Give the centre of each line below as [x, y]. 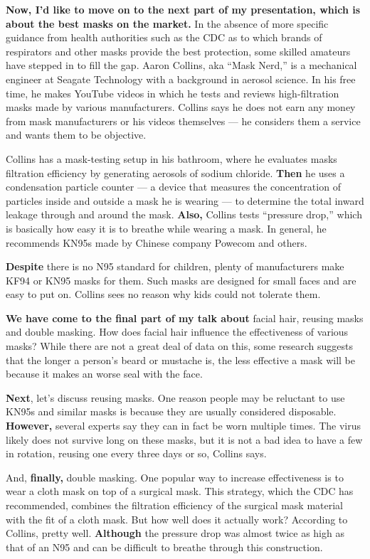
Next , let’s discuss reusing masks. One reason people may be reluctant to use [175, 397]
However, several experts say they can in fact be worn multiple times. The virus [184, 426]
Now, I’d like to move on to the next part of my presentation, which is [183, 9]
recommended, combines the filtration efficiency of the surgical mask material [175, 505]
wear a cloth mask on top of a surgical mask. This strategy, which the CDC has [180, 491]
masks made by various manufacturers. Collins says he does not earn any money [181, 107]
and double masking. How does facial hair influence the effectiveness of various [177, 332]
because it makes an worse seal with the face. [104, 374]
